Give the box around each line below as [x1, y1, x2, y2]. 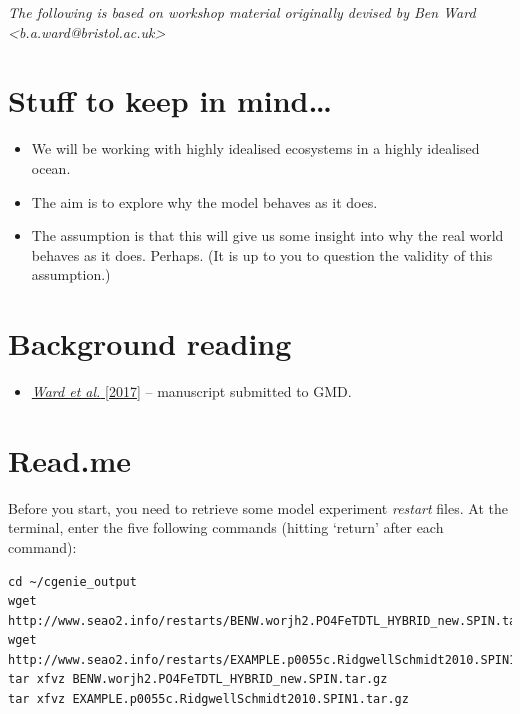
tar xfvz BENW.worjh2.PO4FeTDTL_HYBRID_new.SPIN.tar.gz [8, 672, 388, 687]
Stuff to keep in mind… [8, 80, 332, 121]
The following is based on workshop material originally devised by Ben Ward [8, 2, 476, 22]
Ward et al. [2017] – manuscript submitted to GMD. [31, 381, 352, 401]
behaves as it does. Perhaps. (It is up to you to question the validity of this [31, 244, 493, 265]
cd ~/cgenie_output [8, 574, 137, 589]
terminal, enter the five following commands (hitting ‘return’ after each [8, 517, 444, 538]
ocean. [31, 157, 71, 178]
